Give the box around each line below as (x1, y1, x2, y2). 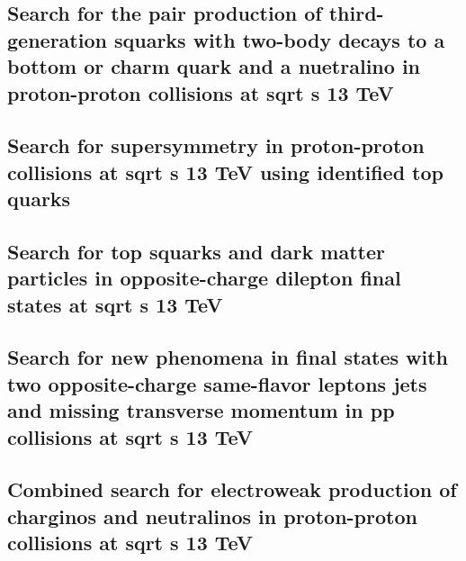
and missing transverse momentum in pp (7, 396, 395, 424)
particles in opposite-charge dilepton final (7, 264, 401, 292)
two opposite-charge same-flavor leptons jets (7, 369, 427, 397)
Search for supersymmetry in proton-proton (7, 131, 425, 159)
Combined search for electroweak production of (7, 475, 457, 503)
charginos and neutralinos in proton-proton (7, 502, 417, 529)
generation (7, 25, 107, 53)
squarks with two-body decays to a (113, 25, 445, 53)
